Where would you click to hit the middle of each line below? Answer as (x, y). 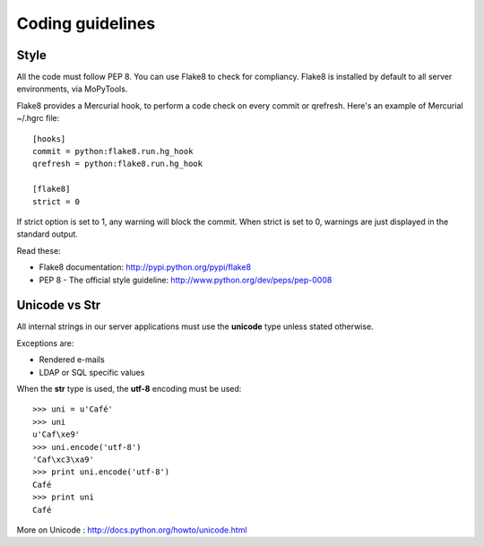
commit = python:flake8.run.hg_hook (113, 152)
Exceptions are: (45, 343)
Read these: (39, 250)
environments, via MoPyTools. (72, 89)
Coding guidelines (86, 23)
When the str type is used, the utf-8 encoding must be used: (129, 389)
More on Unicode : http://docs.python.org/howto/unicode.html (132, 530)
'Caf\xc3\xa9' (63, 459)
